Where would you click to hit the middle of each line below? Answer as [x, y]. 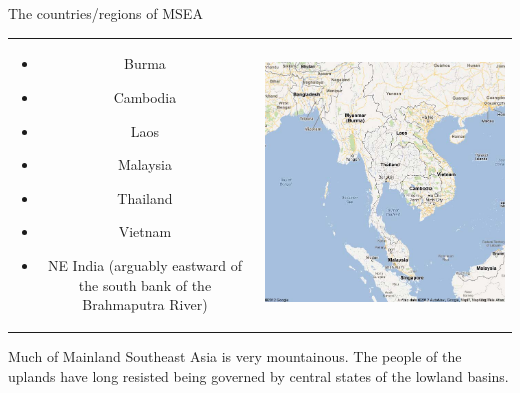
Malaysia [145, 164]
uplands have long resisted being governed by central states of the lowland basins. [258, 375]
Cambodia [145, 96]
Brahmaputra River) [145, 304]
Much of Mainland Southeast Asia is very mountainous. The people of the [235, 356]
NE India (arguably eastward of [144, 264]
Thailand [145, 197]
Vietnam [145, 231]
